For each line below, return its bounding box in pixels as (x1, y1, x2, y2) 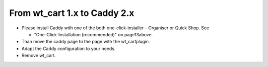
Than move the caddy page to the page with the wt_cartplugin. (21, 39, 150, 45)
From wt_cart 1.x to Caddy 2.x (9, 7, 134, 18)
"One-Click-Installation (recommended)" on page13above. (34, 31, 153, 37)
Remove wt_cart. (21, 53, 56, 59)
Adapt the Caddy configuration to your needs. (21, 45, 116, 52)
